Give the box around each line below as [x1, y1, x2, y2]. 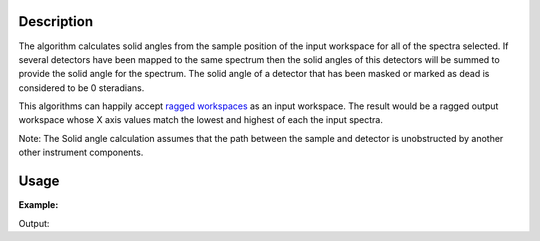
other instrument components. [18, 146, 144, 159]
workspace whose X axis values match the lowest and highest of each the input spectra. [18, 114, 384, 126]
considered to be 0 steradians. [18, 81, 145, 94]
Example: [18, 199, 59, 211]
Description [18, 13, 94, 30]
